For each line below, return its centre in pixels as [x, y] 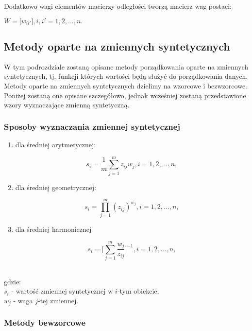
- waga [23, 300]
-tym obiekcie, [138, 291]
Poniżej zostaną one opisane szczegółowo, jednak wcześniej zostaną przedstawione [125, 95]
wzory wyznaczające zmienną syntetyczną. [67, 105]
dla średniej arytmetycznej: [56, 144]
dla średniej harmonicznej [53, 229]
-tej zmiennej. [58, 300]
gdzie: [12, 281]
